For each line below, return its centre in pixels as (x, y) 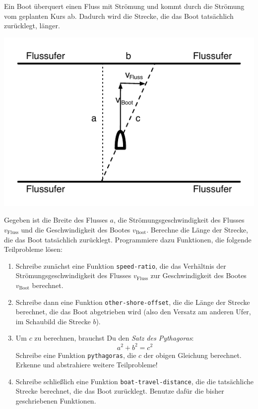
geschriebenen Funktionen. (56, 401)
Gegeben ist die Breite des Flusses (56, 220)
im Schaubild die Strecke (53, 321)
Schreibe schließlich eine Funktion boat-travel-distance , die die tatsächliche (134, 381)
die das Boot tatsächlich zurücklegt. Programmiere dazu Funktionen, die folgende (128, 239)
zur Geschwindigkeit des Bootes (198, 275)
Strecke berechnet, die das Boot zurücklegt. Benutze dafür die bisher (120, 391)
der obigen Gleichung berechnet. (193, 355)
